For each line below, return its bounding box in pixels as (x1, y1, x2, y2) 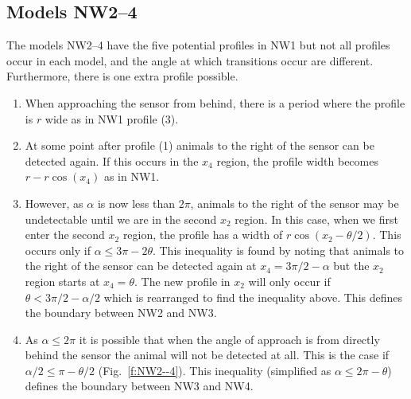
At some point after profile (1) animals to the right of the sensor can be (25, 137, 374, 154)
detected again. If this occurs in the (25, 152, 199, 169)
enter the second (25, 226, 105, 243)
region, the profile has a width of (122, 226, 283, 243)
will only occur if (248, 272, 331, 289)
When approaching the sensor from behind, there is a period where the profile (25, 94, 405, 111)
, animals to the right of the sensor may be (190, 194, 399, 211)
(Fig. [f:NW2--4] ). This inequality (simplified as (98, 362, 332, 378)
